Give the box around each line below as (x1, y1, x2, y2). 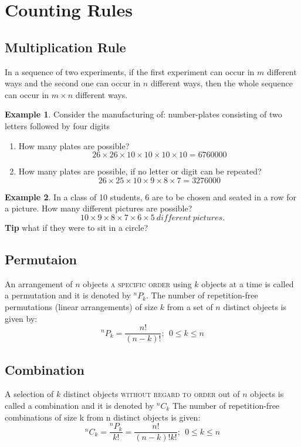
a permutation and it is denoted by (5, 289, 131, 301)
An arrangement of (5, 277, 73, 290)
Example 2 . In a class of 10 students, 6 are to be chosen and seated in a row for (5, 190, 296, 203)
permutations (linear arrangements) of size (5, 300, 158, 312)
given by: (5, 312, 38, 324)
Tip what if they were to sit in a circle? (5, 221, 148, 233)
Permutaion (5, 250, 77, 268)
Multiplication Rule (5, 38, 126, 56)
